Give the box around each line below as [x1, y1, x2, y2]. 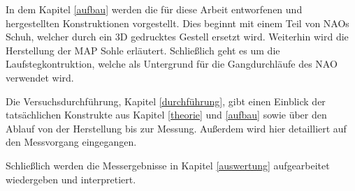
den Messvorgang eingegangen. [6, 135, 137, 149]
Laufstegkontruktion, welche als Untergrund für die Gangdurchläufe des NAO [6, 56, 338, 71]
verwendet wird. [6, 70, 74, 84]
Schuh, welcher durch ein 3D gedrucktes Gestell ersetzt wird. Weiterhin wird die [6, 29, 349, 44]
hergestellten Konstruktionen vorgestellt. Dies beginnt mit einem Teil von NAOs [6, 15, 349, 30]
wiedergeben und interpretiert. [6, 171, 136, 186]
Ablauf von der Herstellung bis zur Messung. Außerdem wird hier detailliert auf [6, 121, 347, 135]
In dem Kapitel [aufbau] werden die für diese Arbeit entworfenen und [6, 2, 303, 16]
